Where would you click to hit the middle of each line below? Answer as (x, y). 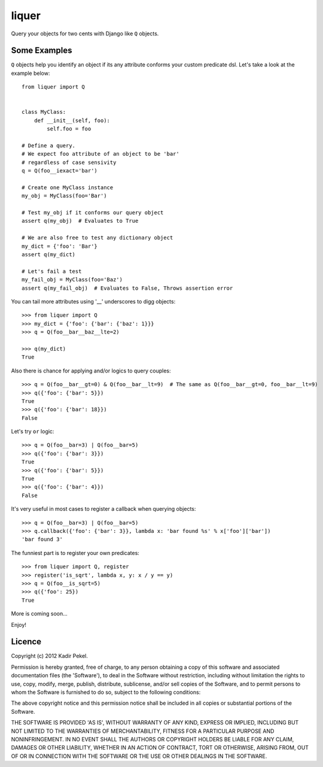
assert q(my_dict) (49, 255)
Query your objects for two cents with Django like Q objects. (85, 34)
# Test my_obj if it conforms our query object (93, 213)
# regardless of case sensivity (69, 162)
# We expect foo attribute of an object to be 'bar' (100, 154)
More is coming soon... (39, 614)
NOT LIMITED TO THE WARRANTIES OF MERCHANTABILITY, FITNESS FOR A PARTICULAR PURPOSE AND (143, 731)
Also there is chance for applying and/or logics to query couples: (91, 371)
